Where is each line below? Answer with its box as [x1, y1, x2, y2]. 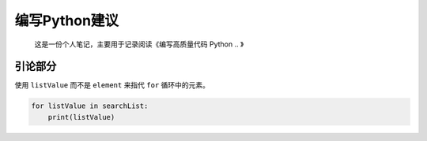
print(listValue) [47, 113, 115, 121]
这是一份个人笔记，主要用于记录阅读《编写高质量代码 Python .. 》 [34, 39, 244, 49]
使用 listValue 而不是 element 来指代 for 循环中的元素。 [14, 80, 210, 90]
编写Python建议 [14, 12, 119, 29]
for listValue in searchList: [31, 102, 149, 110]
